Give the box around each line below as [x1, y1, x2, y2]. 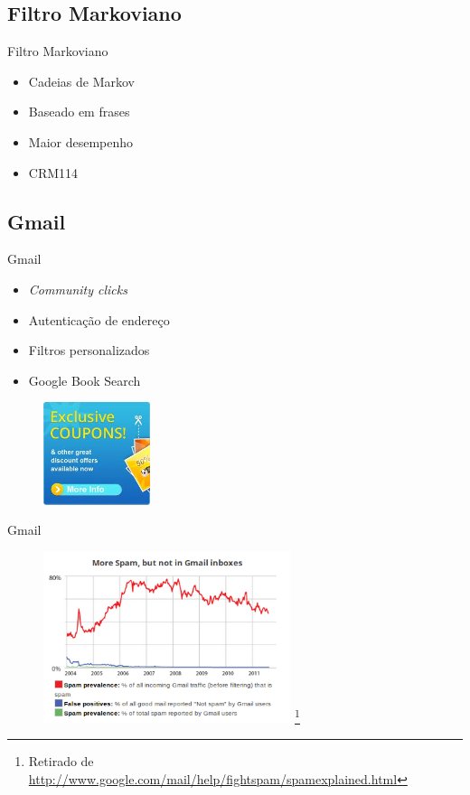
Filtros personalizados [28, 341, 150, 360]
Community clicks [28, 279, 127, 298]
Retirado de [28, 752, 94, 771]
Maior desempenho [28, 132, 134, 151]
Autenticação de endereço [28, 310, 170, 329]
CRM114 [28, 163, 79, 182]
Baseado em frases [28, 102, 130, 121]
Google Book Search [28, 370, 141, 389]
